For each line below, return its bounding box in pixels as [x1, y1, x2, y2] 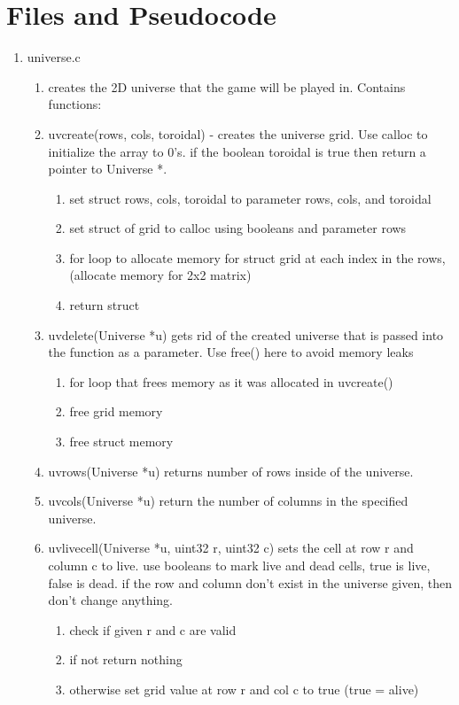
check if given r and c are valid [69, 620, 237, 639]
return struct [69, 296, 140, 314]
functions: [48, 95, 102, 113]
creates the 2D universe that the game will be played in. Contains [48, 77, 406, 96]
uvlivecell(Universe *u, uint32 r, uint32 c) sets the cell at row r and [48, 538, 414, 557]
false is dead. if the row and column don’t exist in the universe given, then [48, 573, 452, 592]
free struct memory [69, 432, 174, 451]
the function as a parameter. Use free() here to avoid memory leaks [48, 343, 414, 361]
